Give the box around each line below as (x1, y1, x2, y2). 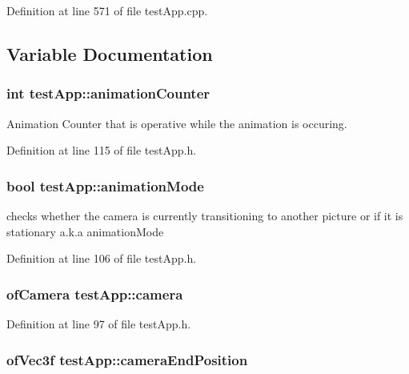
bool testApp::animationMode (6, 175, 204, 195)
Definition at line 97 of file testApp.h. (6, 316, 191, 332)
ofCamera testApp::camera (6, 284, 183, 304)
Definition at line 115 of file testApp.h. (6, 142, 197, 159)
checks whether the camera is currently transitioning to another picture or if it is (6, 207, 403, 223)
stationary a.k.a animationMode (6, 223, 164, 239)
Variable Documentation (6, 41, 213, 66)
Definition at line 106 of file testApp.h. (6, 250, 197, 267)
